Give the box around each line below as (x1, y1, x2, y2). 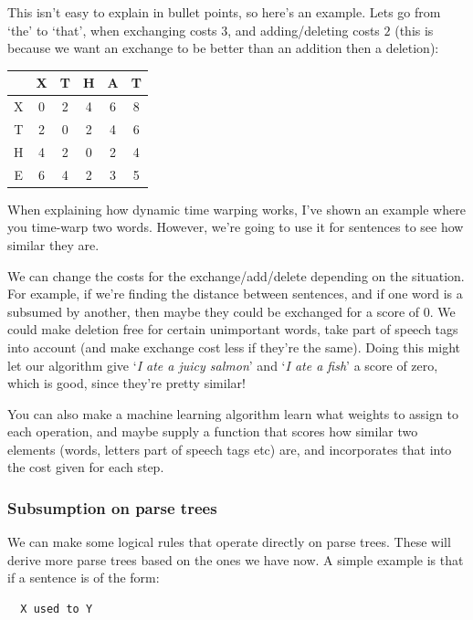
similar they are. (7, 235, 100, 254)
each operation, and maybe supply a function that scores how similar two (7, 422, 418, 441)
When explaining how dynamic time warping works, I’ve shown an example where (7, 199, 466, 218)
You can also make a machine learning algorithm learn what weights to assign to (7, 404, 458, 423)
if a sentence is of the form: (7, 568, 160, 587)
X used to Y (20, 603, 93, 616)
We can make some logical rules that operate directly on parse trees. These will (7, 532, 451, 552)
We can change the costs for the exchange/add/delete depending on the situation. (7, 266, 465, 285)
